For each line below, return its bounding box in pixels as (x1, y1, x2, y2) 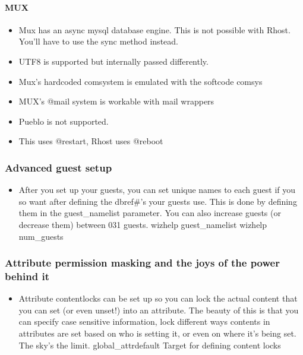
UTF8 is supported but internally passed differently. (18, 55, 209, 67)
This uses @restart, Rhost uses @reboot (18, 135, 163, 147)
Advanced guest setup (5, 160, 112, 175)
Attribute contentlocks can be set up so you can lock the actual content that (18, 292, 298, 305)
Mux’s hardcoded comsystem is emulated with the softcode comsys (18, 75, 263, 87)
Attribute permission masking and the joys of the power (5, 255, 280, 270)
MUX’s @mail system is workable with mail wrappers (18, 95, 214, 107)
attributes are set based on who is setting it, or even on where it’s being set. (18, 327, 296, 340)
